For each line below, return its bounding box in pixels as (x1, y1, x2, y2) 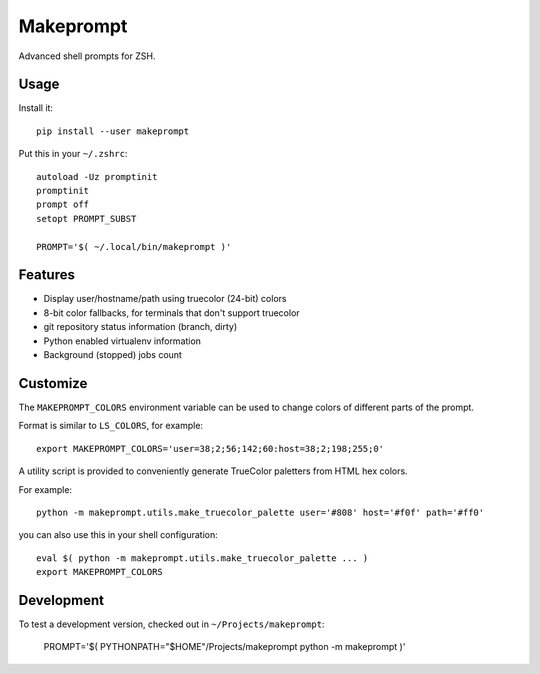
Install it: (18, 102, 54, 114)
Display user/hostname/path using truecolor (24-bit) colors (43, 293, 287, 305)
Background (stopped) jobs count (43, 349, 182, 361)
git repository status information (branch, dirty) (43, 321, 238, 333)
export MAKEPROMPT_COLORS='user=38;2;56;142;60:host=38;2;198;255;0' (36, 443, 385, 454)
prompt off (36, 199, 90, 210)
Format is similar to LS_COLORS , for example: (18, 420, 204, 432)
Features (18, 266, 75, 284)
